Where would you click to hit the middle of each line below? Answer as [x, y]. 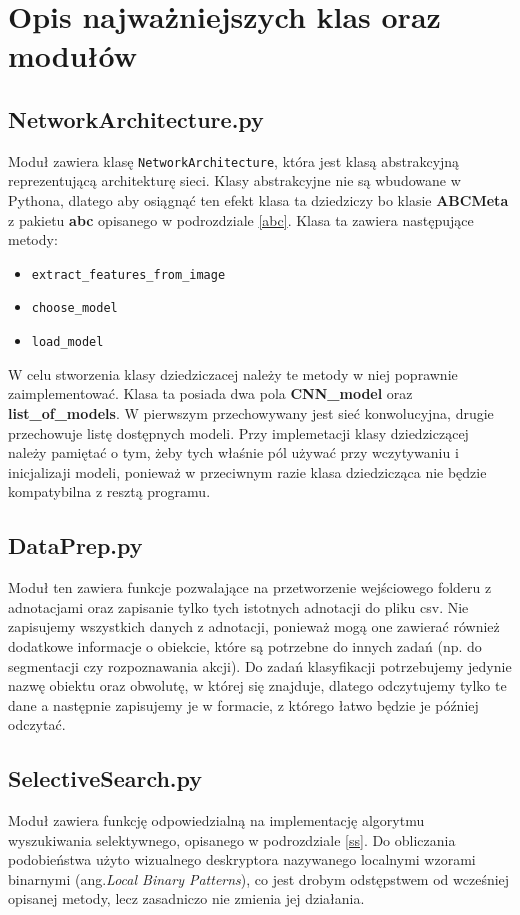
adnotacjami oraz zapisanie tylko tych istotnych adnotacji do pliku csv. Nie [238, 606]
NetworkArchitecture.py [136, 118]
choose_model [74, 308]
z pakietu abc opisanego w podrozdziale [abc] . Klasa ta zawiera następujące [241, 219]
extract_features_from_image [128, 274]
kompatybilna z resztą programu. [109, 491]
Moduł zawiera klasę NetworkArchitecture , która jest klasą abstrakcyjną [234, 160]
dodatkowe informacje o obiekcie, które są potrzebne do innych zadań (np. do [245, 645]
